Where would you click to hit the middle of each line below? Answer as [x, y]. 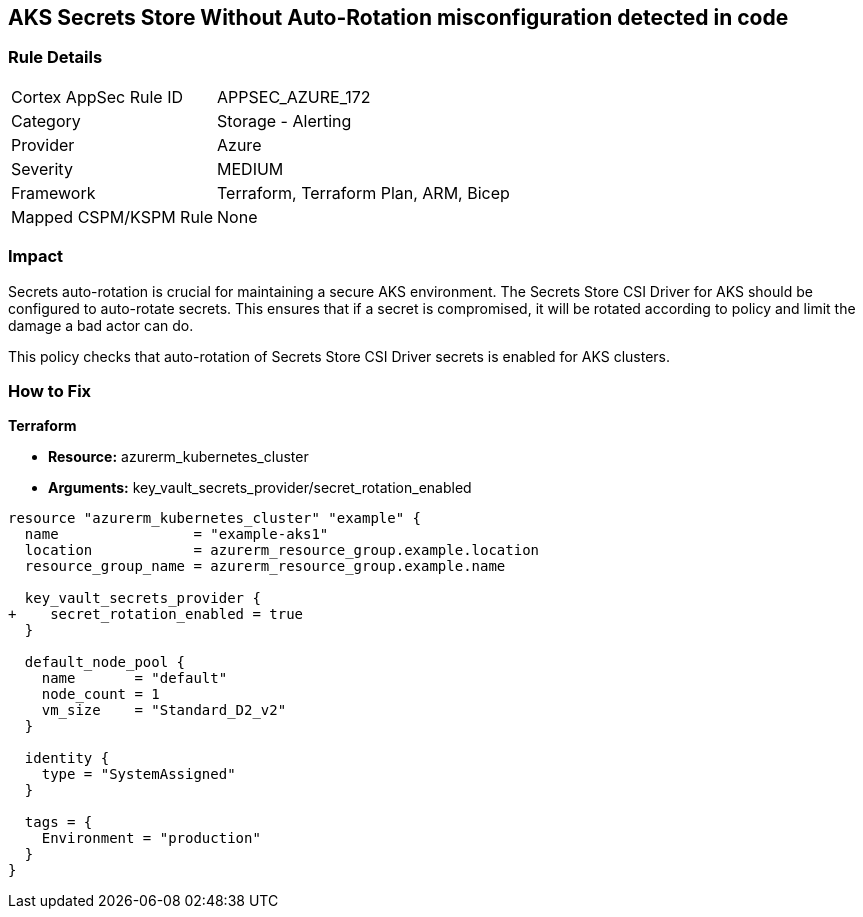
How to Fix [50, 390]
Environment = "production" [151, 838]
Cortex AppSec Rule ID [97, 96]
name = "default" [134, 678]
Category [46, 120]
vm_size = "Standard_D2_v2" [164, 710]
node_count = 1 [100, 694]
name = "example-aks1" [176, 534]
